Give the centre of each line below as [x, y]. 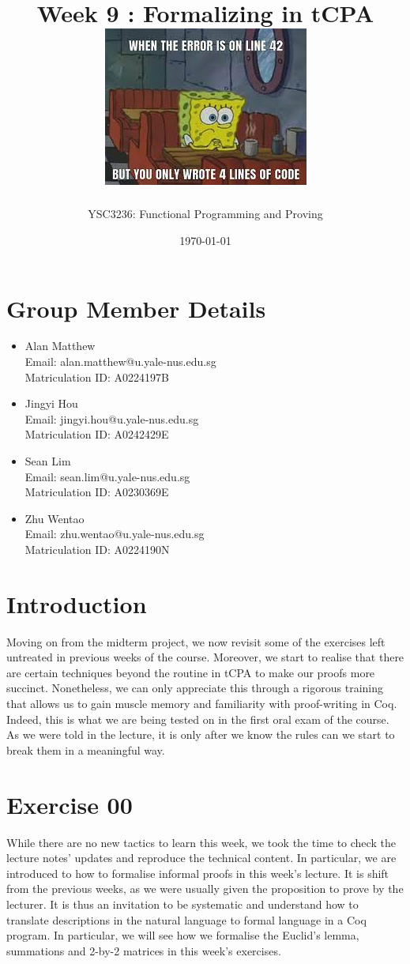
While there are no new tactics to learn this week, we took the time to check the [201, 842]
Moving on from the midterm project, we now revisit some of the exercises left [196, 641]
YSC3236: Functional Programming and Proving [205, 214]
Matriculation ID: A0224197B [97, 377]
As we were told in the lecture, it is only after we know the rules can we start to [201, 734]
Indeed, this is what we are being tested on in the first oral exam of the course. [198, 719]
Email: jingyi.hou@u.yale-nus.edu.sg [112, 418]
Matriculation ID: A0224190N [97, 549]
